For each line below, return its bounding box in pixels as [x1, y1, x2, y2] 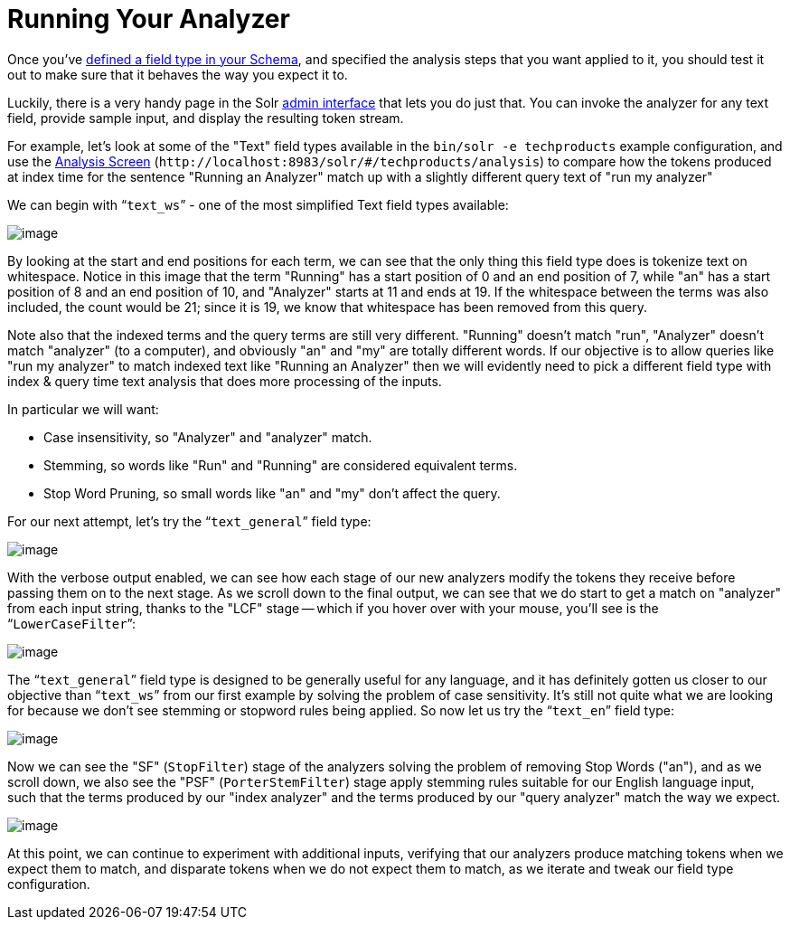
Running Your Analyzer [7, 4, 290, 34]
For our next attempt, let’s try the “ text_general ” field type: [7, 513, 371, 529]
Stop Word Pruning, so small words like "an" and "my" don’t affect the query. [43, 485, 501, 501]
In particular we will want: [7, 401, 159, 417]
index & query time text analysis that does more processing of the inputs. [7, 373, 442, 389]
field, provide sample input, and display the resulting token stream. [7, 109, 404, 126]
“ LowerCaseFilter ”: [7, 615, 136, 631]
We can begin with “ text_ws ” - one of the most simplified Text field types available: [7, 196, 509, 213]
